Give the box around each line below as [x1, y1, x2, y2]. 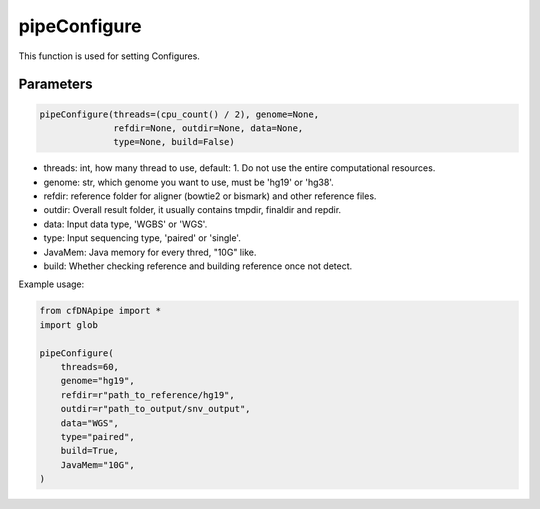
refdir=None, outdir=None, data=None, [113, 122, 304, 134]
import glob [39, 319, 99, 330]
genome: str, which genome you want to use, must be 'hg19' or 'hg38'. [43, 176, 334, 188]
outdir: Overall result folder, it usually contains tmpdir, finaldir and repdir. [43, 204, 342, 216]
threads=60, [60, 361, 120, 372]
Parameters [18, 76, 93, 93]
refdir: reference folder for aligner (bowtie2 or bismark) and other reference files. [43, 190, 377, 202]
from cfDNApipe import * [39, 305, 162, 317]
